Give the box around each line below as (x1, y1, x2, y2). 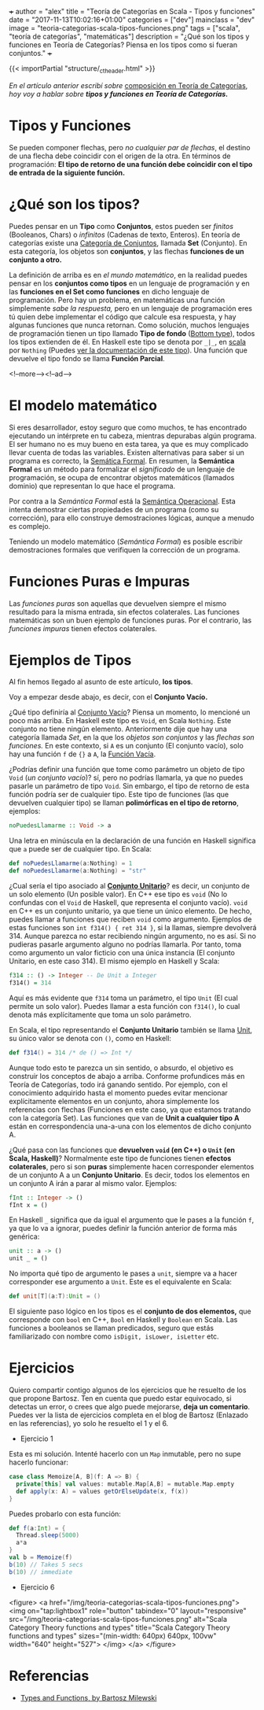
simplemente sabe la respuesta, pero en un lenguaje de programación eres (9, 303, 252, 313)
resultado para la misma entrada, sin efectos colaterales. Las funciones (9, 607, 240, 616)
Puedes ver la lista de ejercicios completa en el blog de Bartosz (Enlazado (9, 1410, 248, 1420)
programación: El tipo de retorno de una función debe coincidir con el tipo (9, 159, 253, 168)
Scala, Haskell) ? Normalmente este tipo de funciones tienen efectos (9, 1153, 232, 1163)
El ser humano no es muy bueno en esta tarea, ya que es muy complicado (9, 439, 249, 449)
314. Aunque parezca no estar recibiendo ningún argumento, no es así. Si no (9, 932, 256, 941)
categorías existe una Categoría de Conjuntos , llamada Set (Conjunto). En (9, 238, 247, 247)
